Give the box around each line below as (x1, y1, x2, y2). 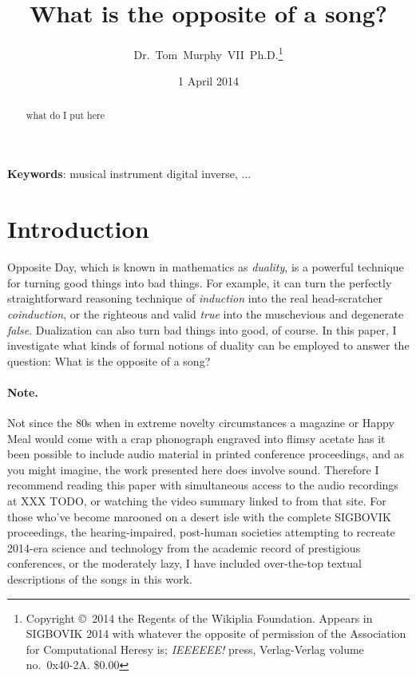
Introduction (7, 212, 149, 245)
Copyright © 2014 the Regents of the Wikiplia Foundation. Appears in (26, 609, 373, 626)
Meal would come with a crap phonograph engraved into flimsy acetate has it (7, 430, 386, 446)
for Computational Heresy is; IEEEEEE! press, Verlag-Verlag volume (26, 640, 364, 657)
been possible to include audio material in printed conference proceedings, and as (7, 445, 405, 462)
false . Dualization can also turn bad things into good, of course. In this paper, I (7, 321, 397, 338)
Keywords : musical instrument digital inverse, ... (7, 165, 252, 182)
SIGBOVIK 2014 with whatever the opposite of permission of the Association (26, 625, 406, 642)
